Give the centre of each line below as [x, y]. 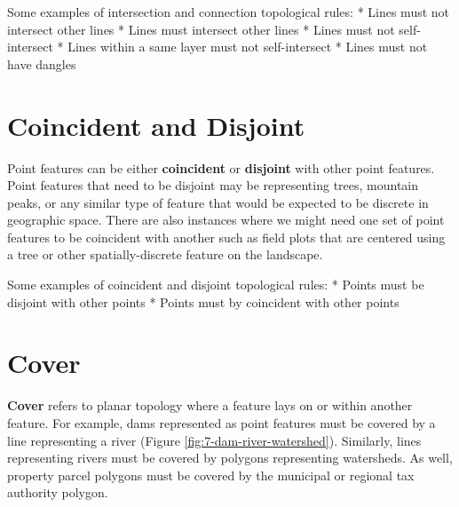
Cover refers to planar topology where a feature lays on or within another [210, 405]
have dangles [42, 63]
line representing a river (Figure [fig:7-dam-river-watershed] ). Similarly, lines [214, 440]
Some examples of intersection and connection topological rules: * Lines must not [229, 12]
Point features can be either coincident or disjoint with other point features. [221, 167]
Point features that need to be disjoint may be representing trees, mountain [213, 185]
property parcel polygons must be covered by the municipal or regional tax [211, 475]
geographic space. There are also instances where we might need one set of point [226, 220]
